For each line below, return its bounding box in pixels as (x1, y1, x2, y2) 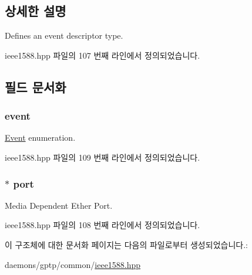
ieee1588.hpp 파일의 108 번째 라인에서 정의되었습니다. (5, 219, 200, 231)
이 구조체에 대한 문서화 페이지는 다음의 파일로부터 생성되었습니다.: (5, 238, 248, 250)
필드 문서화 (5, 77, 66, 96)
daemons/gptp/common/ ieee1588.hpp (5, 258, 141, 270)
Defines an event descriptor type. (5, 29, 123, 42)
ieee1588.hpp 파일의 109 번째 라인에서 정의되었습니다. (5, 151, 200, 163)
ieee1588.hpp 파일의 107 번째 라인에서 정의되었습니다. (5, 49, 200, 61)
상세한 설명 (5, 2, 66, 20)
